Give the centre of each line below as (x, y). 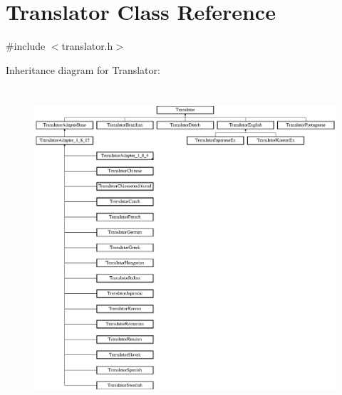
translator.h (87, 46)
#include (26, 46)
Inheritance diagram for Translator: (83, 69)
